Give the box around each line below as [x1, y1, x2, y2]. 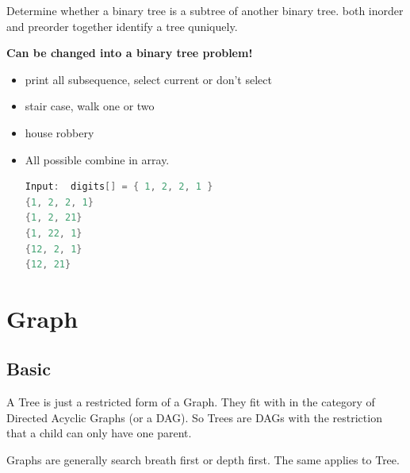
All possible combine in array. [25, 151, 170, 167]
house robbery [25, 124, 94, 140]
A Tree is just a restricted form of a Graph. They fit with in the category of [6, 394, 375, 410]
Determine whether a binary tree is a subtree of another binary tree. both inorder [6, 2, 404, 18]
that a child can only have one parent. [6, 425, 192, 441]
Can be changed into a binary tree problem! [6, 44, 253, 61]
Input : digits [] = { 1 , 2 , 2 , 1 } [25, 181, 213, 193]
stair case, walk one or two [25, 98, 155, 114]
